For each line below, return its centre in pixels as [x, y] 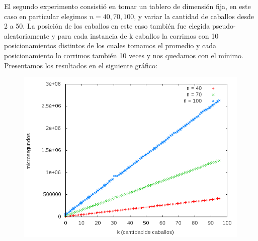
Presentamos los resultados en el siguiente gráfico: [81, 65]
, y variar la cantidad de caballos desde [194, 16]
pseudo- [224, 26]
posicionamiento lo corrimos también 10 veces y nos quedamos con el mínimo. [124, 55]
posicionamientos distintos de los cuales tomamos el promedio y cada [110, 45]
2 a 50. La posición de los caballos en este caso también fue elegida [107, 26]
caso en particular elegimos [46, 16]
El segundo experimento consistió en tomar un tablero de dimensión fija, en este [127, 6]
